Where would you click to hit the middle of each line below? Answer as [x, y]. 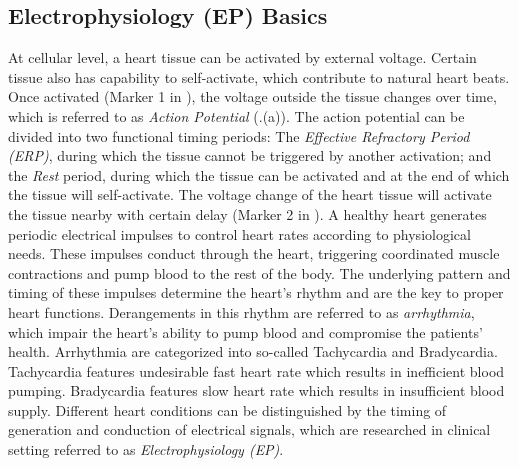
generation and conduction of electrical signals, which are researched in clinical [249, 429]
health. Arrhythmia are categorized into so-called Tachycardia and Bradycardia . [253, 351]
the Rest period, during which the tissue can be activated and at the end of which [259, 174]
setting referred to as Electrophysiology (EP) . [146, 449]
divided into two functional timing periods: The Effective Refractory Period [239, 135]
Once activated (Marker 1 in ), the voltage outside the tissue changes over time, [252, 96]
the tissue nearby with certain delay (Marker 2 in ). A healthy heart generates [247, 213]
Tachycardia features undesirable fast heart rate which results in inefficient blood [256, 370]
